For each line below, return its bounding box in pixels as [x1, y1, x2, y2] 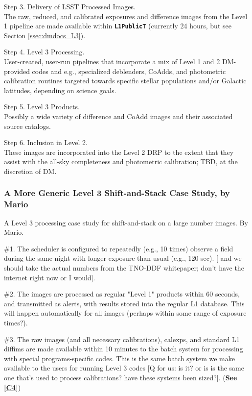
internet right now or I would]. [4, 272, 95, 282]
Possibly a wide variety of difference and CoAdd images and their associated [4, 111, 233, 121]
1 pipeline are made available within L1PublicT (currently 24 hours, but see [4, 21, 231, 31]
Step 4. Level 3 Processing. [4, 47, 85, 57]
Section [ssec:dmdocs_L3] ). [4, 30, 86, 40]
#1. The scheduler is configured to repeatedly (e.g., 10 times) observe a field [4, 243, 233, 253]
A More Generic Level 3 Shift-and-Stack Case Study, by [4, 187, 230, 199]
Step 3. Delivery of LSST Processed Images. [4, 1, 136, 11]
